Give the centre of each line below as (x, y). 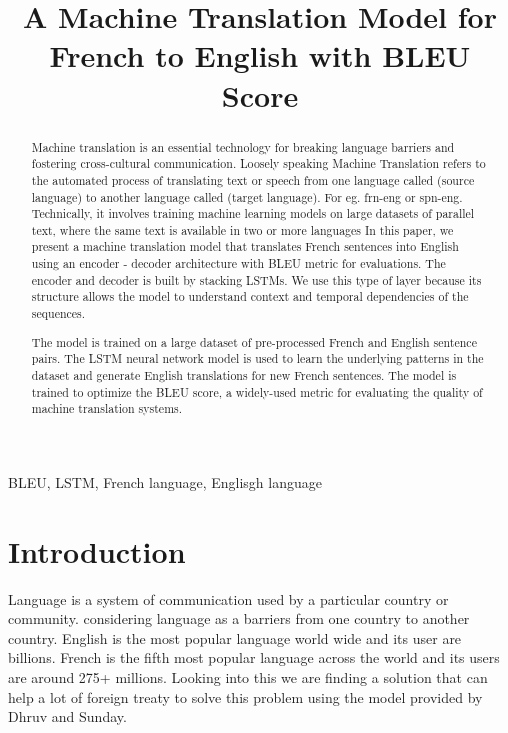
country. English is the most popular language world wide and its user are (235, 637)
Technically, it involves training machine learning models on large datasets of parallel (253, 213)
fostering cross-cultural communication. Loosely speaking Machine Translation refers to (258, 163)
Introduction (97, 550)
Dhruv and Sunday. (67, 716)
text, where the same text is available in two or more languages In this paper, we (242, 229)
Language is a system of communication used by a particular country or (228, 598)
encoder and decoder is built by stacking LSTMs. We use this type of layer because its (256, 279)
